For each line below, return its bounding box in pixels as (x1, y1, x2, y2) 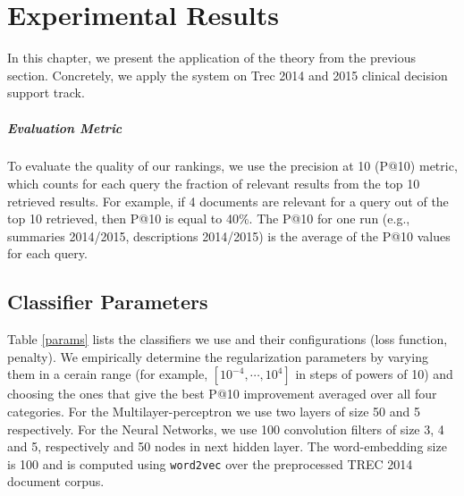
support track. (7, 83, 85, 102)
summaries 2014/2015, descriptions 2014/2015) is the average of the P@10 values (7, 226, 451, 245)
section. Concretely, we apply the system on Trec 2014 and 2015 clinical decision (7, 65, 448, 84)
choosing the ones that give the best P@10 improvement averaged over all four (7, 384, 437, 403)
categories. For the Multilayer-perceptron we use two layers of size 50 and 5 (7, 402, 420, 421)
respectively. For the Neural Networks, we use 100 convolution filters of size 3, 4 (7, 419, 444, 438)
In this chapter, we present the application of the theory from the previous (7, 48, 416, 67)
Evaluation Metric (7, 118, 122, 137)
